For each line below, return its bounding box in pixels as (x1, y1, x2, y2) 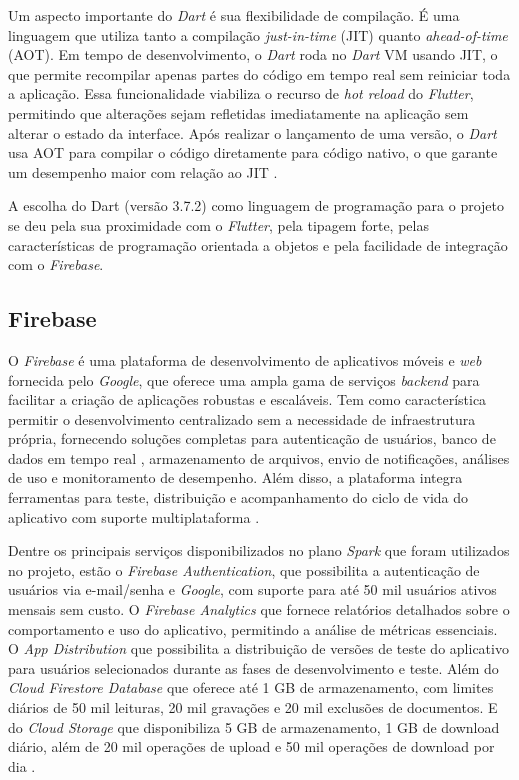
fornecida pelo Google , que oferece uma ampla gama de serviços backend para (8, 369, 480, 390)
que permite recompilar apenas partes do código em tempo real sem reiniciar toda (8, 63, 511, 84)
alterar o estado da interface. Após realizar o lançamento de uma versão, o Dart (8, 122, 497, 143)
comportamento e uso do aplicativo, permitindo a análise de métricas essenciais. (8, 618, 498, 639)
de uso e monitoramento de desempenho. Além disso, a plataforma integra (8, 467, 463, 488)
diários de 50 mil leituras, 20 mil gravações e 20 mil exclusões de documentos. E (8, 697, 498, 718)
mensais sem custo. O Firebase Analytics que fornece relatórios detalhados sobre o (8, 599, 510, 620)
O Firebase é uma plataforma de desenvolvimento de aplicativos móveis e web (8, 349, 482, 370)
